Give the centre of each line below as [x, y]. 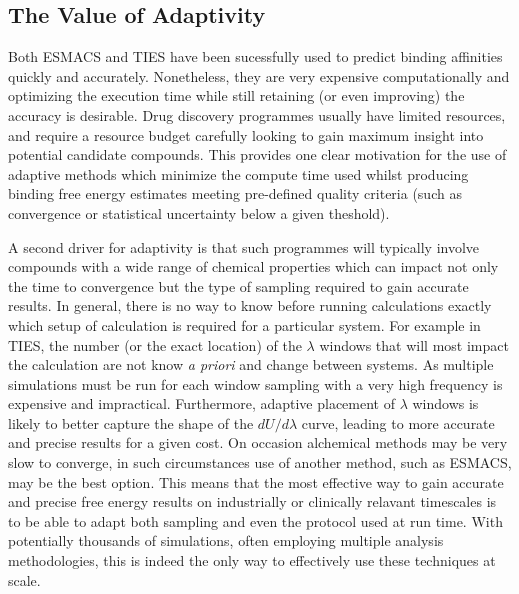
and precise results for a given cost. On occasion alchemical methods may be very [258, 442]
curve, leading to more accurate [398, 422]
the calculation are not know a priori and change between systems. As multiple [251, 364]
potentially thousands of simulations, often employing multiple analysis [226, 540]
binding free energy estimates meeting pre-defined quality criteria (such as [235, 193]
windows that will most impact [414, 344]
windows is [445, 403]
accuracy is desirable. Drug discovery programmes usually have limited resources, [257, 114]
